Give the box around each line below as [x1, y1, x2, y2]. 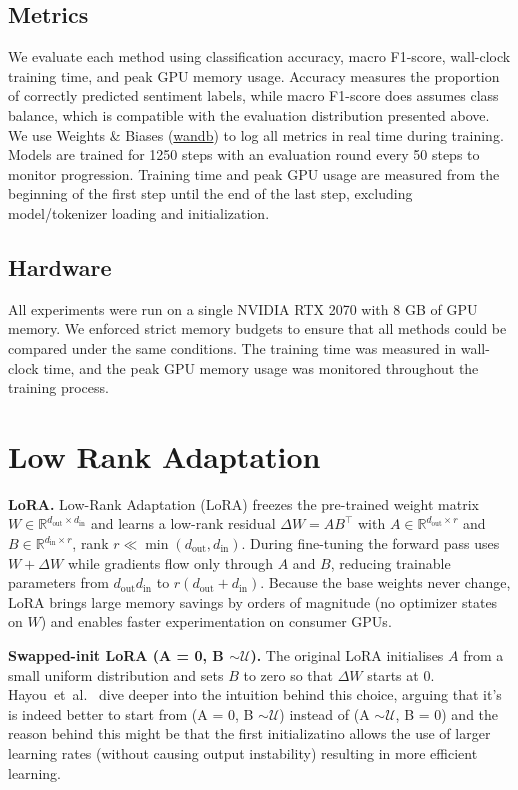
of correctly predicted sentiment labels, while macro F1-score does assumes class [8, 85, 499, 106]
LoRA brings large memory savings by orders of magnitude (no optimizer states [8, 591, 498, 612]
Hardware [8, 251, 112, 282]
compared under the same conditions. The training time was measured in [8, 337, 457, 358]
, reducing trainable [330, 552, 451, 573]
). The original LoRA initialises [250, 645, 444, 665]
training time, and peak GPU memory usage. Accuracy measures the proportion [8, 65, 500, 86]
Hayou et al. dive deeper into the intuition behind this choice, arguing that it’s [8, 684, 502, 705]
